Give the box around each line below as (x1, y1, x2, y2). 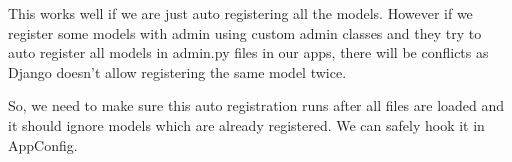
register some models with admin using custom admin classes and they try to (8, 22, 482, 43)
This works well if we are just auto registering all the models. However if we (8, 3, 473, 23)
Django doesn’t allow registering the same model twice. (8, 61, 347, 82)
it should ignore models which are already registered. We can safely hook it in (8, 114, 485, 135)
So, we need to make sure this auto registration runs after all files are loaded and (8, 95, 505, 116)
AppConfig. (8, 134, 78, 155)
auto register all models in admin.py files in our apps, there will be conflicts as (8, 42, 489, 63)
